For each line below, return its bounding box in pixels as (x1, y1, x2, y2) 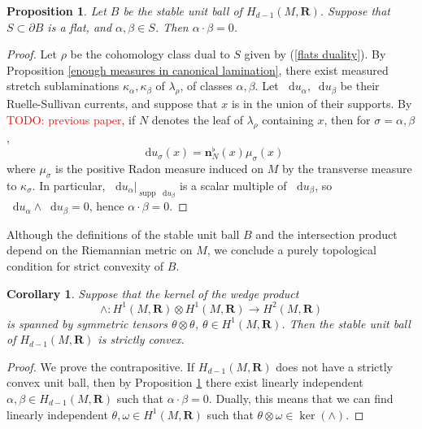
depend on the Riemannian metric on (7, 241, 193, 258)
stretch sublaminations (7, 77, 120, 94)
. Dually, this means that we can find (208, 389, 394, 406)
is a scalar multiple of (180, 176, 287, 193)
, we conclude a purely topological (207, 241, 376, 258)
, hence (89, 197, 124, 214)
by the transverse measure (281, 160, 412, 177)
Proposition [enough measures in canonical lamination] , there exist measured (7, 61, 389, 78)
